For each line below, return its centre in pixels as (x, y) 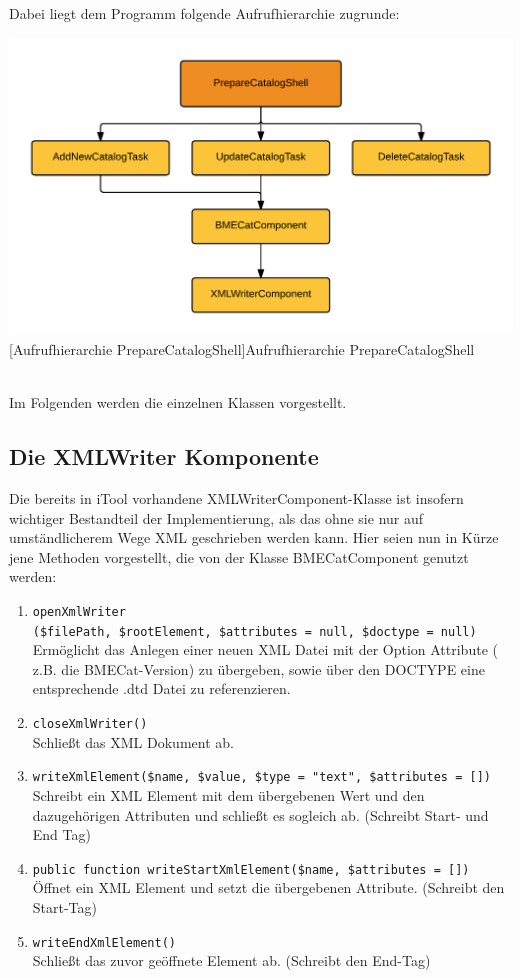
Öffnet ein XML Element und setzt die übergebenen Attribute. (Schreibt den (268, 887)
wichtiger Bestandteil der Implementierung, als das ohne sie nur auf (216, 517)
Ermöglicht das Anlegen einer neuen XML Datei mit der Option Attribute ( (265, 649)
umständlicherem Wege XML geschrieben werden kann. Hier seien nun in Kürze (254, 537)
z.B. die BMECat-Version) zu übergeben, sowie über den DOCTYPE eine (258, 668)
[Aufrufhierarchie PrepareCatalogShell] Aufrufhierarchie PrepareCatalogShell (242, 348)
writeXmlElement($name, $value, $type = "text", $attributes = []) (261, 777)
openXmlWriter (79, 611)
